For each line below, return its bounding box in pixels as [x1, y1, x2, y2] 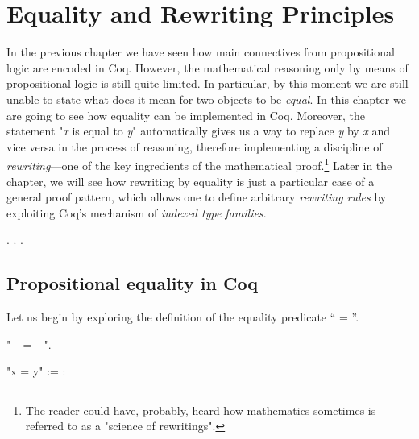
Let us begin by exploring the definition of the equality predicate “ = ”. [6, 309, 359, 325]
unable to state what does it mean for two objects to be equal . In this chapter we [6, 90, 406, 107]
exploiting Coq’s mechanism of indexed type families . [6, 204, 267, 221]
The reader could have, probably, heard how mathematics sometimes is [25, 401, 376, 418]
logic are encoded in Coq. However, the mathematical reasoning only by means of [6, 59, 409, 76]
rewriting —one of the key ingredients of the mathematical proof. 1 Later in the [6, 155, 392, 173]
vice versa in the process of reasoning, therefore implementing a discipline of [6, 138, 383, 155]
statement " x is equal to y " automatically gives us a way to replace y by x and [6, 122, 391, 139]
